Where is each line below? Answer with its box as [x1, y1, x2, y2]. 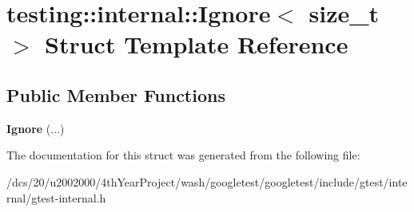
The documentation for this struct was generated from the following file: [6, 147, 360, 163]
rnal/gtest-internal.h [6, 189, 106, 206]
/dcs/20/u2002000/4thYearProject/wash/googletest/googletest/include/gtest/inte [6, 173, 408, 190]
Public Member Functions [6, 82, 225, 107]
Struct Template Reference [45, 28, 348, 61]
